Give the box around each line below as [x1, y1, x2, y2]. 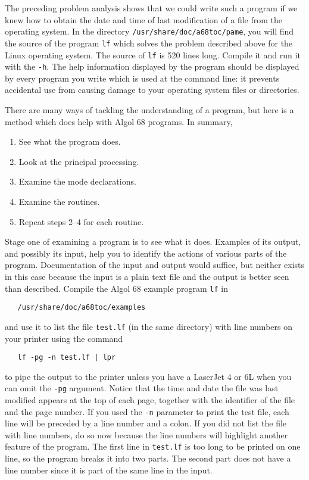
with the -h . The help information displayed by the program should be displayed [5, 60, 299, 73]
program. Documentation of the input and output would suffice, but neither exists [5, 258, 305, 271]
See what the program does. [18, 135, 121, 148]
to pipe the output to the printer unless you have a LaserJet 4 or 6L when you [5, 370, 292, 382]
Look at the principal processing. [18, 155, 139, 167]
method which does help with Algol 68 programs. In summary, [5, 115, 233, 127]
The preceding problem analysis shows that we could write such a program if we [5, 2, 298, 14]
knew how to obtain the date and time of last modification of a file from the [5, 13, 283, 26]
